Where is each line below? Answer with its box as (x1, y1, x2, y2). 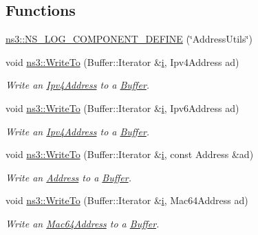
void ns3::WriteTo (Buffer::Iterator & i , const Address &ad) (6, 147, 254, 161)
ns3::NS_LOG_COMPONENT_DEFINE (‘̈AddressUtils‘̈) (6, 32, 252, 46)
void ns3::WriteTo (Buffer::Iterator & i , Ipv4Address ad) (6, 54, 239, 69)
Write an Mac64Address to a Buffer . (6, 216, 160, 230)
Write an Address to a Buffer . (6, 170, 131, 184)
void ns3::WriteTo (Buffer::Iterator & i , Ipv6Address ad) (6, 100, 239, 115)
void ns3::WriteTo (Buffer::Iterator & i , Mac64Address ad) (6, 193, 248, 208)
